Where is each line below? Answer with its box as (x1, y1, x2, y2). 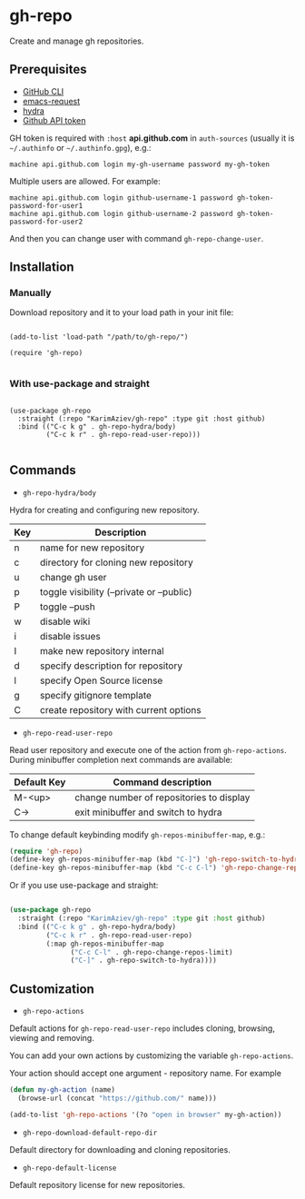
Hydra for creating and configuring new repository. (9, 504, 200, 515)
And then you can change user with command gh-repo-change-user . (9, 233, 264, 243)
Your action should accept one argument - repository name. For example (9, 1068, 281, 1079)
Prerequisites (9, 62, 87, 77)
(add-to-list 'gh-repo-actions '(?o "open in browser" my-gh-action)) (9, 1110, 282, 1119)
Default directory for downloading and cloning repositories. (9, 1144, 231, 1154)
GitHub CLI (22, 85, 64, 96)
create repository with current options (39, 703, 202, 716)
